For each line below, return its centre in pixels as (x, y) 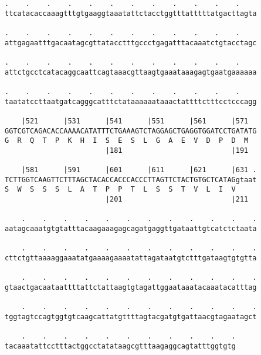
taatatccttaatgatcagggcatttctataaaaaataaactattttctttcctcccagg (131, 101)
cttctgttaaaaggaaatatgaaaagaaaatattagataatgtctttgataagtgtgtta (131, 258)
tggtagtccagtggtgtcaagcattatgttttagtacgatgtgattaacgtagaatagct (131, 317)
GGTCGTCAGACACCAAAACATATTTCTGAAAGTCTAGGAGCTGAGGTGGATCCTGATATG (131, 131)
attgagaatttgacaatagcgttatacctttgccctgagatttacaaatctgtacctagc (131, 43)
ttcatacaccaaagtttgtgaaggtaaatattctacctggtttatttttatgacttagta (131, 13)
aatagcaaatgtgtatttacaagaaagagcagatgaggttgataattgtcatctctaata (131, 229)
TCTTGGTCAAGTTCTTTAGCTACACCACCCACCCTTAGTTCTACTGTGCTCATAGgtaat (131, 180)
